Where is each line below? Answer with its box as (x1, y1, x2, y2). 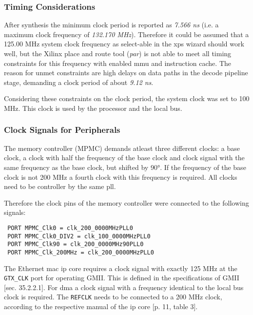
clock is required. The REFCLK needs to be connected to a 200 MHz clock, (4, 292, 222, 302)
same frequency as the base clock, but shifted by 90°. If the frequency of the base (4, 162, 246, 172)
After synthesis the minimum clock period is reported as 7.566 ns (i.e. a (4, 20, 219, 30)
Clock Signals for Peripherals (4, 124, 120, 136)
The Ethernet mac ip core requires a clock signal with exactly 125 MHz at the (4, 263, 237, 273)
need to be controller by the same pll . (4, 181, 116, 191)
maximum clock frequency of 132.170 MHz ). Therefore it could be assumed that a (4, 29, 249, 39)
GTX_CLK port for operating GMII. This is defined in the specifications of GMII (4, 273, 239, 283)
